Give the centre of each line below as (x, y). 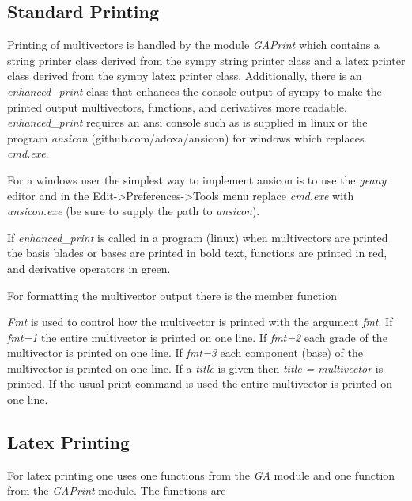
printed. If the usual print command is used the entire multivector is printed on (200, 383)
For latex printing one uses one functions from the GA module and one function (201, 474)
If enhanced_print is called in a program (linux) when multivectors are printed (198, 237)
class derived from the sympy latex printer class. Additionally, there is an (185, 76)
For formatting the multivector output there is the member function (172, 295)
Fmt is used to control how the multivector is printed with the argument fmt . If (200, 322)
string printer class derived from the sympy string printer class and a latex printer (206, 60)
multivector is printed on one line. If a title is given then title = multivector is (195, 368)
